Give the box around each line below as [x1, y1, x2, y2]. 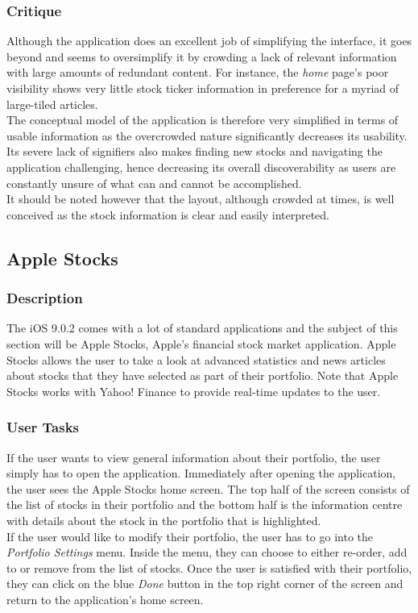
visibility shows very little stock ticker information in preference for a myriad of [6, 80, 399, 96]
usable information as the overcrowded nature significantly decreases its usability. [6, 127, 408, 144]
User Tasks [6, 417, 79, 437]
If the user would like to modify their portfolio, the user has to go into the [6, 528, 374, 544]
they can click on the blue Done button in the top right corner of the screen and [6, 575, 404, 592]
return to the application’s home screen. [6, 590, 204, 607]
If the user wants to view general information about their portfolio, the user [6, 448, 381, 465]
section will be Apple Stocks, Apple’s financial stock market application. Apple [6, 335, 396, 352]
